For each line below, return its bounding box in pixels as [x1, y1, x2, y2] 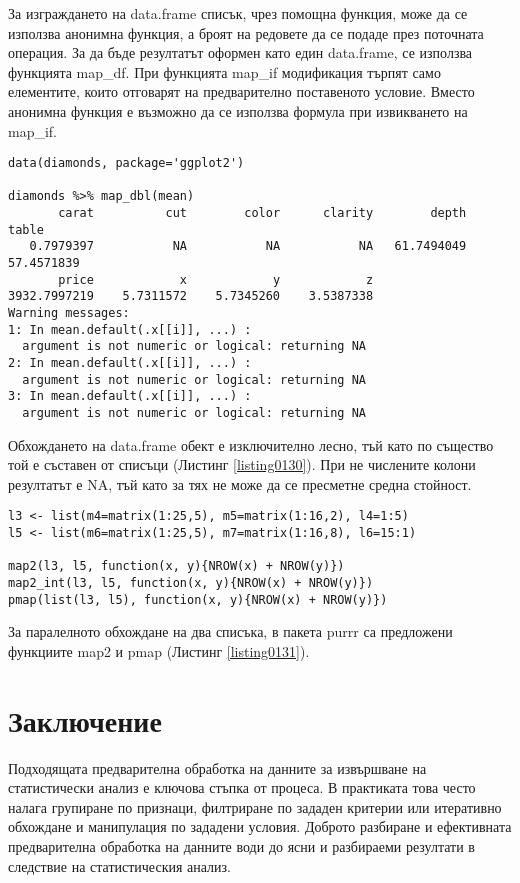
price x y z [58, 272, 374, 287]
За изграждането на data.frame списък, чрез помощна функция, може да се [8, 3, 468, 23]
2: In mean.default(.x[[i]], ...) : [8, 356, 252, 371]
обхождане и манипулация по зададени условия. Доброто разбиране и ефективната [8, 816, 512, 837]
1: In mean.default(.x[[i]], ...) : [8, 322, 252, 337]
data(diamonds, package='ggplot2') [8, 156, 245, 171]
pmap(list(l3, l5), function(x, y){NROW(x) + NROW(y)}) [8, 592, 388, 607]
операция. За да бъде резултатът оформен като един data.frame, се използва [8, 42, 473, 63]
